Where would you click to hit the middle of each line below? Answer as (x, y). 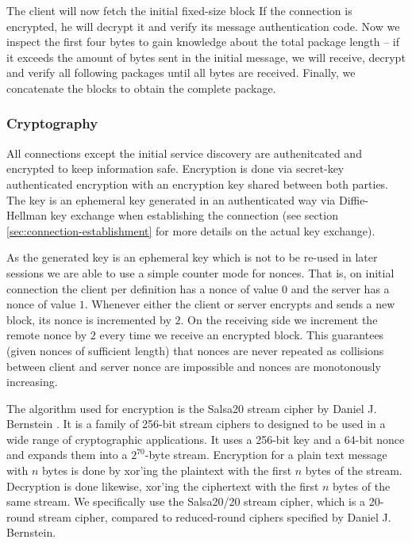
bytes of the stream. (354, 470)
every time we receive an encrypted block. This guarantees (242, 335)
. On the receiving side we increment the (279, 319)
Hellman (27, 215)
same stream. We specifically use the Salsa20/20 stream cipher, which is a (186, 501)
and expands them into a (67, 455)
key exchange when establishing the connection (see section (194, 215)
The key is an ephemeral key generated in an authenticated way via (171, 199)
